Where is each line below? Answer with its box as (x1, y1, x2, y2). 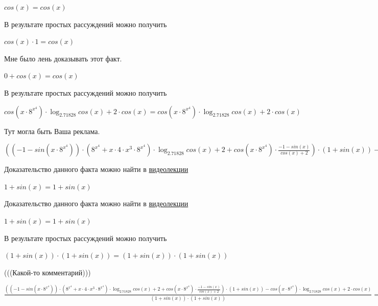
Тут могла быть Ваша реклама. (4, 125, 100, 136)
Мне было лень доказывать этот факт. (4, 53, 122, 63)
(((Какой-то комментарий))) (4, 267, 91, 277)
